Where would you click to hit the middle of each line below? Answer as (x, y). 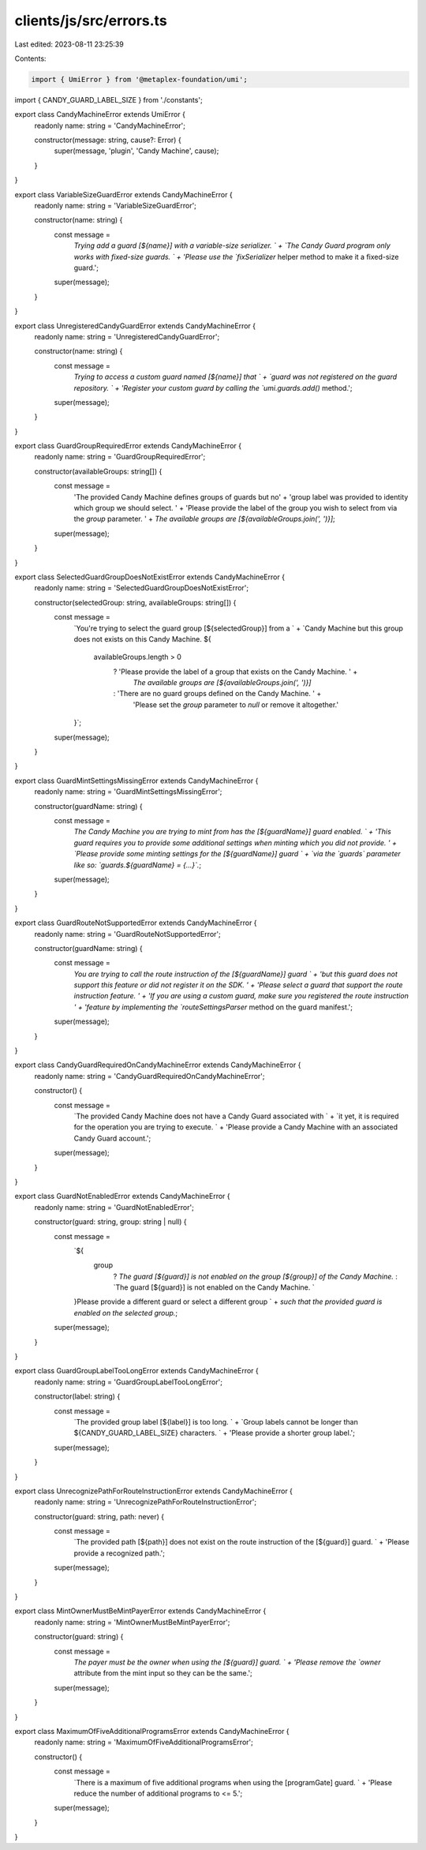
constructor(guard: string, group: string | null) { (110, 1222)
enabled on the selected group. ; (126, 1313)
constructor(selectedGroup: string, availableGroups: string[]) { (135, 602)
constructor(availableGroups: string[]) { (98, 471)
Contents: (30, 58)
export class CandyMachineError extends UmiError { (100, 114)
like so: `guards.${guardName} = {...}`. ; (138, 865)
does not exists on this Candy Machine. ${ (143, 639)
